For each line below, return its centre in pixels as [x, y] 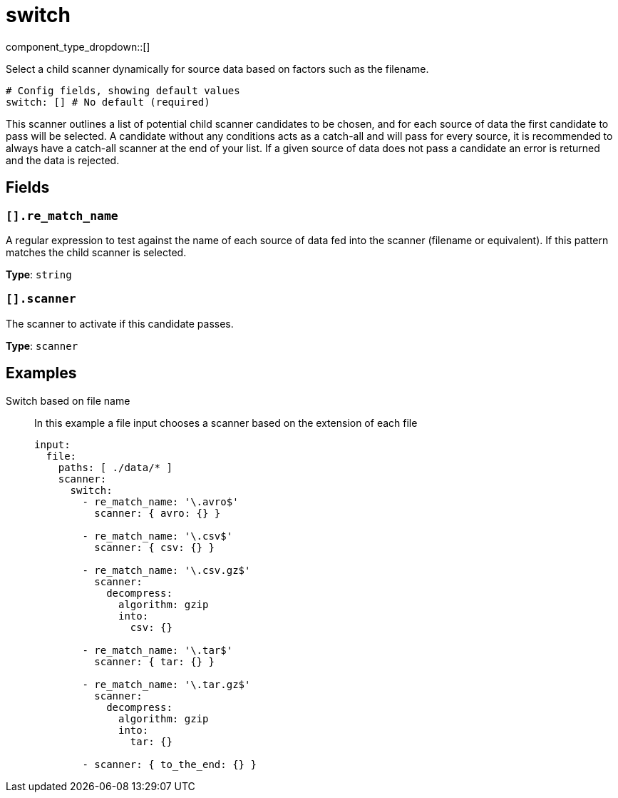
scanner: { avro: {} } [158, 513]
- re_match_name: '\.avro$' [160, 501]
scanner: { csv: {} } [154, 547]
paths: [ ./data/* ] [115, 467]
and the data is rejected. [63, 160]
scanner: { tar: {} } [154, 661]
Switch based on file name [68, 400]
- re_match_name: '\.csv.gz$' [166, 570]
